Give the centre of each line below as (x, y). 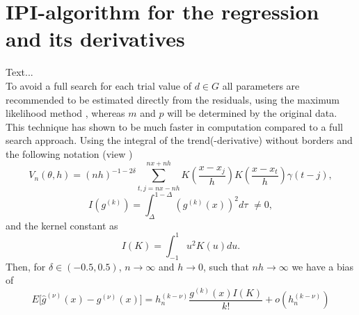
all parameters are (261, 85)
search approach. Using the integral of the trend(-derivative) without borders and (179, 140)
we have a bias (323, 266)
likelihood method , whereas (65, 113)
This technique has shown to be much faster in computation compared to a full (174, 126)
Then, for (26, 266)
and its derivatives (95, 39)
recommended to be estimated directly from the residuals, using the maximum (173, 99)
